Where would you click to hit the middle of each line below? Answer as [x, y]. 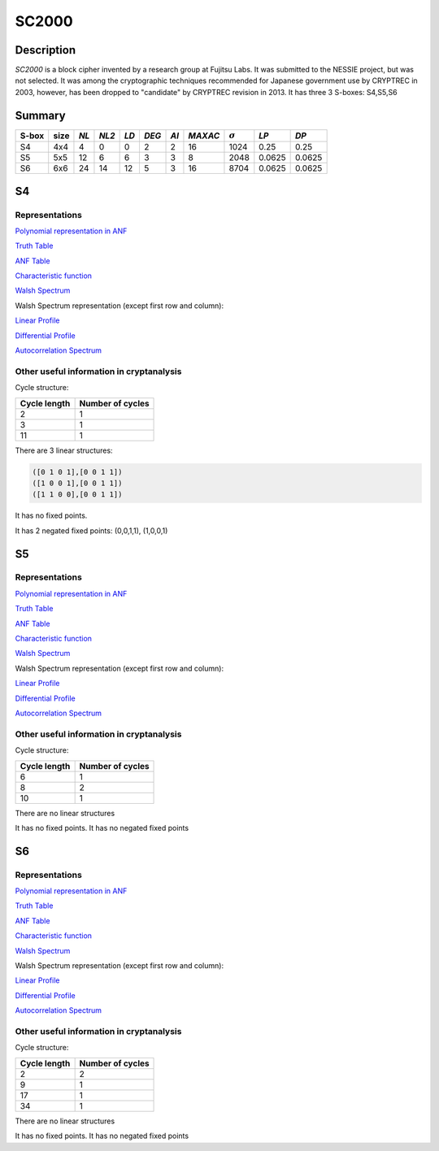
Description [46, 50]
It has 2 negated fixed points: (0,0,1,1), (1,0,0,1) [91, 530]
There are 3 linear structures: [64, 450]
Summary [40, 115]
